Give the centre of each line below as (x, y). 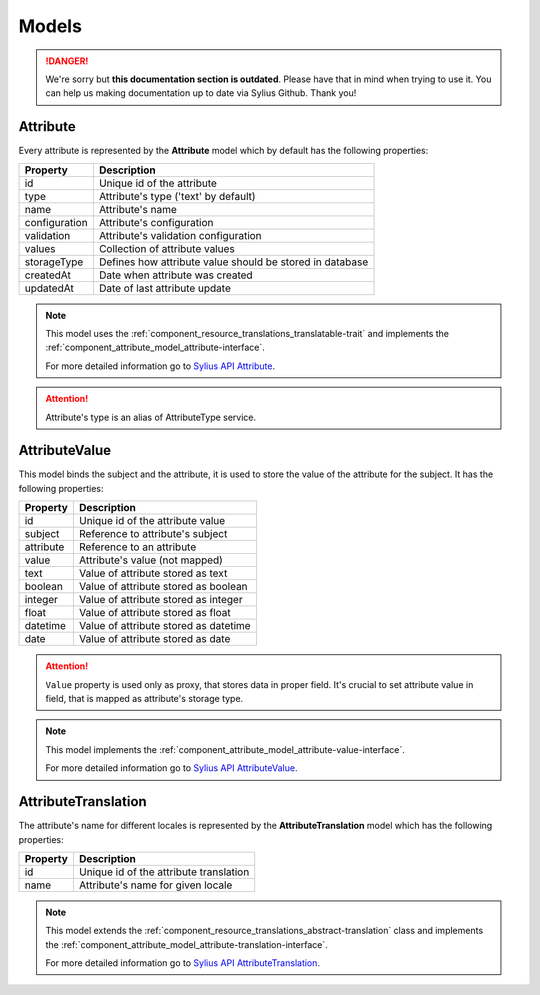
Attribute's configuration (156, 222)
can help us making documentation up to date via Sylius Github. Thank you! (201, 93)
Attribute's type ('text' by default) (177, 196)
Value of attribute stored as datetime (164, 626)
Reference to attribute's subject (153, 534)
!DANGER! (67, 61)
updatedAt (49, 288)
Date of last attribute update (165, 288)
